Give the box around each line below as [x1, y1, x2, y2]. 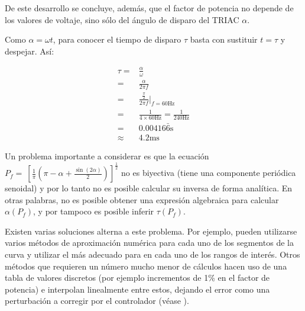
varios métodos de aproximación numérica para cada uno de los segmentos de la [5, 236, 294, 249]
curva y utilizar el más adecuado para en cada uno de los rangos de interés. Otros [5, 248, 300, 261]
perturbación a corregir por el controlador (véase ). [5, 294, 189, 307]
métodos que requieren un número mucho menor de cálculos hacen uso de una [5, 259, 287, 272]
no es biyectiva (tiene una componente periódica [121, 166, 296, 179]
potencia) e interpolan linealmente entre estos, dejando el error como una [5, 283, 270, 295]
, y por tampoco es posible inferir [33, 205, 154, 217]
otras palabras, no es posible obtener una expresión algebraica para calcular [5, 193, 279, 206]
